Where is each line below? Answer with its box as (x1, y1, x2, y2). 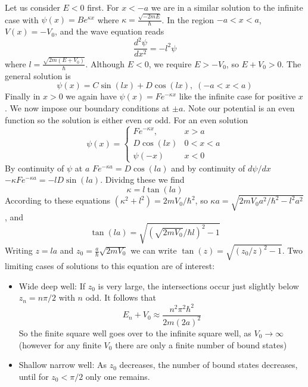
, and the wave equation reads (55, 25, 164, 38)
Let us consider (5, 1, 60, 13)
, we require (148, 57, 192, 70)
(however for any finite (18, 338, 101, 351)
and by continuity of (171, 161, 245, 174)
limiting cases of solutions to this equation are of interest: (5, 260, 215, 272)
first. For (87, 1, 119, 13)
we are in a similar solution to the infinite (151, 1, 303, 13)
